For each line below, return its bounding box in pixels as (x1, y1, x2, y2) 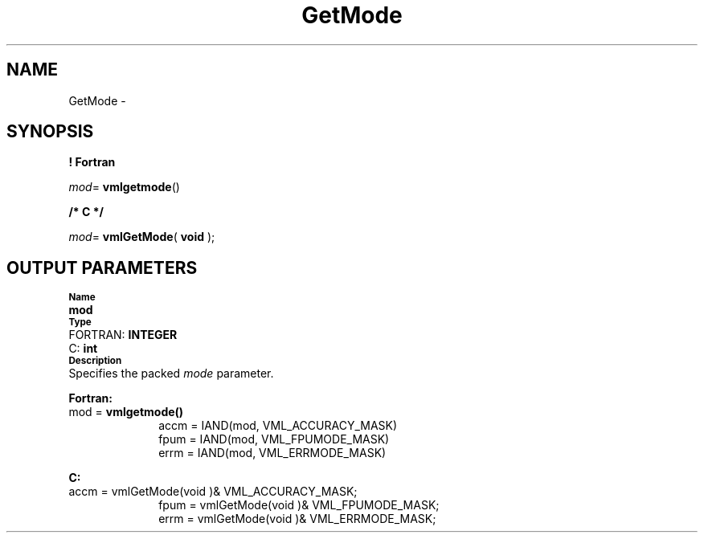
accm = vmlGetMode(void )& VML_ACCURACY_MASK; (68, 484, 358, 499)
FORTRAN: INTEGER (68, 328, 178, 342)
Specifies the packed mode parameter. (68, 366, 274, 381)
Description (68, 355, 122, 367)
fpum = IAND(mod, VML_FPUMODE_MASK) (158, 432, 390, 447)
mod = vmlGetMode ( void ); (68, 230, 215, 244)
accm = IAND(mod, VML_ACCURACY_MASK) (158, 419, 398, 433)
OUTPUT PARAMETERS (6, 257, 198, 278)
